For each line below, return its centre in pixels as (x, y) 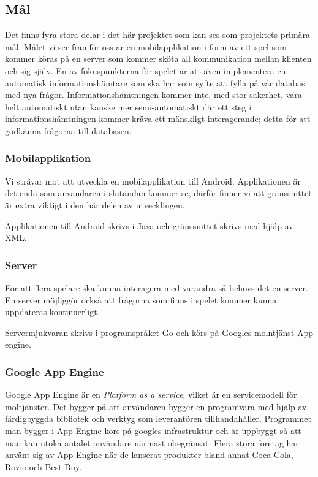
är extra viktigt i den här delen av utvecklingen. (95, 204)
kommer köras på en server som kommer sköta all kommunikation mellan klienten (158, 59)
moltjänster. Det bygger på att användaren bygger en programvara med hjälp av (156, 406)
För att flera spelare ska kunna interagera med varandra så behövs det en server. (157, 287)
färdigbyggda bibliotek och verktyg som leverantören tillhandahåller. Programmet (158, 418)
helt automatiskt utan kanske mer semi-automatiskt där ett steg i (128, 106)
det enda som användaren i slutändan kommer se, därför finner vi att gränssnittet (158, 193)
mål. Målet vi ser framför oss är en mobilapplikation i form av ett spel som (146, 46)
